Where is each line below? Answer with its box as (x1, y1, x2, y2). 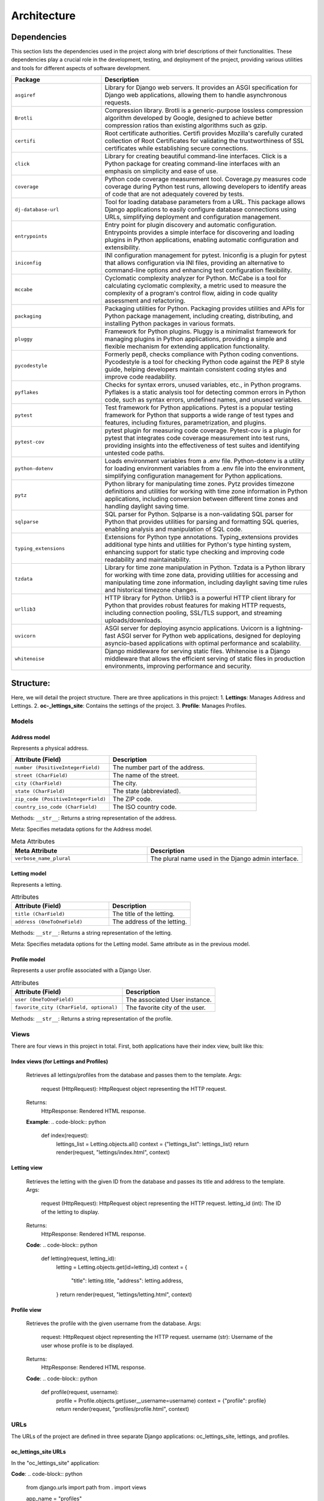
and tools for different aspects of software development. (11, 64, 151, 71)
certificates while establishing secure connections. (104, 144, 248, 153)
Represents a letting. (11, 881, 62, 888)
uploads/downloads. (104, 616, 163, 624)
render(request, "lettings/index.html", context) (56, 1149, 170, 1156)
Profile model (11, 955, 46, 963)
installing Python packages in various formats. (104, 319, 235, 328)
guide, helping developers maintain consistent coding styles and (104, 365, 287, 373)
